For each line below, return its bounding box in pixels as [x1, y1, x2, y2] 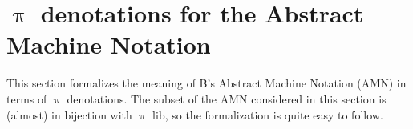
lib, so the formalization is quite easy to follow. [152, 106, 383, 123]
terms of [6, 90, 47, 107]
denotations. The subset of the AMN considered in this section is [67, 90, 387, 107]
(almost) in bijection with [6, 106, 132, 123]
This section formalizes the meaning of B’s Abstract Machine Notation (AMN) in [6, 75, 407, 91]
